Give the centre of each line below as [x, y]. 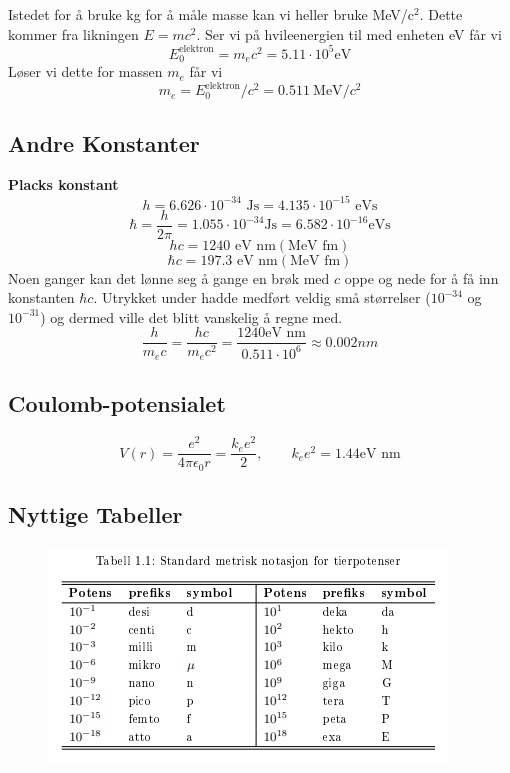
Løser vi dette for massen [85, 71]
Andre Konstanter [104, 142]
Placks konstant [63, 184]
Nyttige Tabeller [95, 514]
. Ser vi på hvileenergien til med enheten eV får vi [349, 33]
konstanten [41, 297]
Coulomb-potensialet [117, 403]
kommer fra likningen [73, 33]
